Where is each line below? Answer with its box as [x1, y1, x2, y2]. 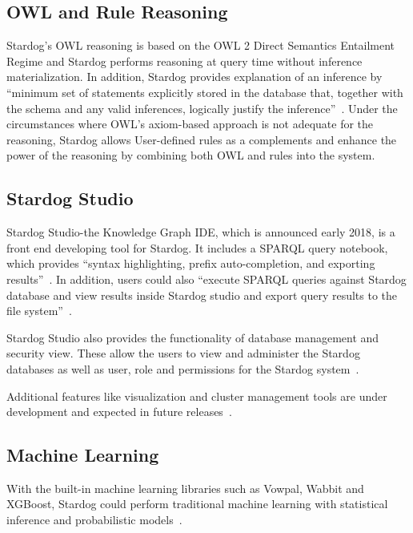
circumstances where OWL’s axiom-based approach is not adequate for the [6, 115, 374, 132]
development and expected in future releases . [6, 403, 232, 420]
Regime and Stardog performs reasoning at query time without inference [6, 52, 363, 69]
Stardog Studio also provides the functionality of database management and [6, 329, 379, 345]
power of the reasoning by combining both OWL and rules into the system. [6, 147, 375, 164]
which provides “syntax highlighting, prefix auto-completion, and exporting [6, 255, 375, 272]
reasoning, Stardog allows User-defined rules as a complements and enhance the [6, 131, 397, 147]
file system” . [6, 302, 72, 319]
